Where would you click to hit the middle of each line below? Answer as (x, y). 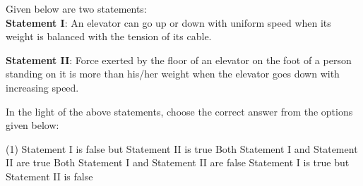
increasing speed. (42, 87)
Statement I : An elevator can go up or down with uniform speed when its (168, 22)
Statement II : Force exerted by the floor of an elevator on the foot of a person (179, 60)
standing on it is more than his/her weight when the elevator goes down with (173, 74)
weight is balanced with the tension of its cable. (109, 36)
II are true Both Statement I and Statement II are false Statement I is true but (178, 162)
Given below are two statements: (76, 8)
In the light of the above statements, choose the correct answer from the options (179, 111)
